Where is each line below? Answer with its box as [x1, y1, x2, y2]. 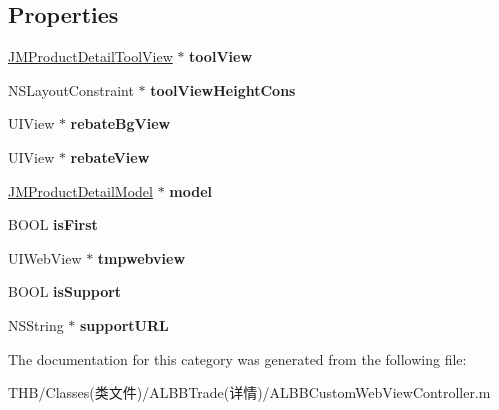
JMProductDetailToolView [8, 46, 173, 67]
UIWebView [8, 247, 82, 268]
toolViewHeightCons [150, 79, 296, 100]
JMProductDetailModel [8, 180, 153, 201]
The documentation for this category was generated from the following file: [8, 348, 467, 369]
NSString [8, 314, 64, 335]
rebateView [70, 146, 150, 167]
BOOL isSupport [8, 281, 122, 302]
